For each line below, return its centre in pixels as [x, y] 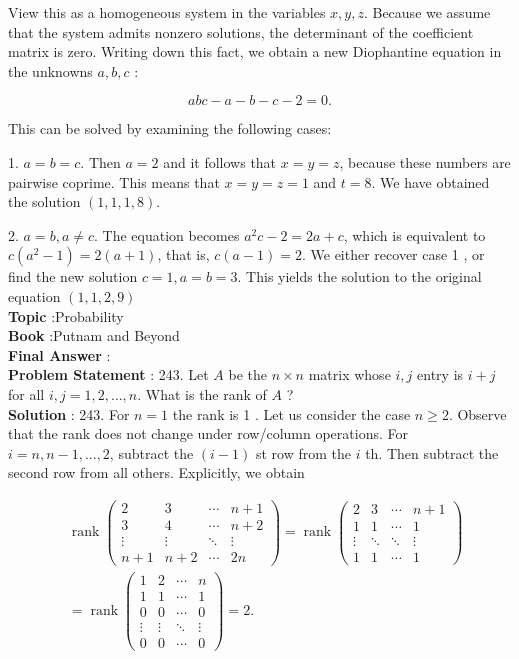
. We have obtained [430, 181]
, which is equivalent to [414, 234]
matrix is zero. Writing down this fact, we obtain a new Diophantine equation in [255, 51]
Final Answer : [59, 354]
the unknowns [50, 70]
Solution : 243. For [69, 413]
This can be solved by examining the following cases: [170, 128]
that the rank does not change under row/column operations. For [208, 433]
